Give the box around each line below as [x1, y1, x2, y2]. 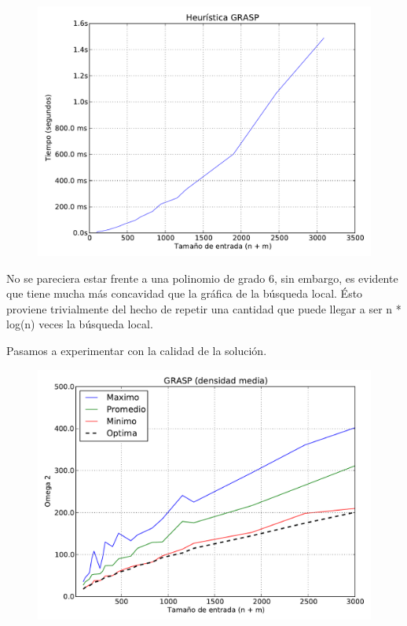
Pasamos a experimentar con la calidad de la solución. [6, 342, 267, 358]
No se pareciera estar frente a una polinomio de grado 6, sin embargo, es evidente [6, 269, 398, 286]
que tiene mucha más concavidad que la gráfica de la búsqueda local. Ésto [6, 285, 363, 302]
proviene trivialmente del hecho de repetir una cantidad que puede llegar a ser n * [6, 300, 401, 317]
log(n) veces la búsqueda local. [6, 316, 153, 332]
